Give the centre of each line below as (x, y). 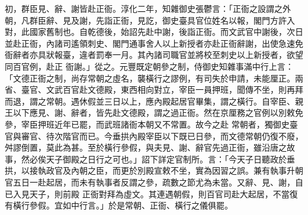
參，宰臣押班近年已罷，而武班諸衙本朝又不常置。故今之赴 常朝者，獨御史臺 (151, 124)
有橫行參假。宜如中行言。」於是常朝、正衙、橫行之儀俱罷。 (119, 205)
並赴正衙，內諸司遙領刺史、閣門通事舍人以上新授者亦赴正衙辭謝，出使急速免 (154, 43)
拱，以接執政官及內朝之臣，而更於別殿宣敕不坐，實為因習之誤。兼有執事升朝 (154, 170)
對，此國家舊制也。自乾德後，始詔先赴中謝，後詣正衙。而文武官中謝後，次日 (154, 32)
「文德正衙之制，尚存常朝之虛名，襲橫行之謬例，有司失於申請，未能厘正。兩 (154, 78)
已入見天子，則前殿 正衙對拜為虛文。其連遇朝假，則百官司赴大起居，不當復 (151, 193)
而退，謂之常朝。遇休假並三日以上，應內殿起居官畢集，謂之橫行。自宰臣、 (150, 101)
